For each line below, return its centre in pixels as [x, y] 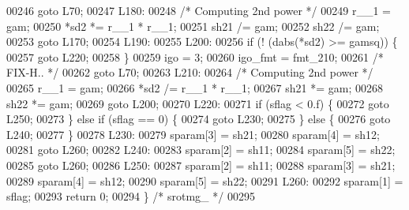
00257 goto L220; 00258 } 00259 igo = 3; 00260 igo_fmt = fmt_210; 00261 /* [195, 56]
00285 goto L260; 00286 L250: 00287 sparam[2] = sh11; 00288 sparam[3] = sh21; [201, 165]
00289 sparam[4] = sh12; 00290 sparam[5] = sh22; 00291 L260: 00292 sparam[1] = [205, 180]
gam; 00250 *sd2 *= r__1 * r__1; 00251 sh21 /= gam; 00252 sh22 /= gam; [193, 26]
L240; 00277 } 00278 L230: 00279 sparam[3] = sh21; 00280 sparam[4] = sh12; [193, 134]
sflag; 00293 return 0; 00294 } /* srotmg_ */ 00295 [131, 196]
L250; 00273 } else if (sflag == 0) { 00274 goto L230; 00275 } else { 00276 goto [199, 119]
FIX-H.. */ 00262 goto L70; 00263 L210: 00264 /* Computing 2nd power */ [190, 72]
